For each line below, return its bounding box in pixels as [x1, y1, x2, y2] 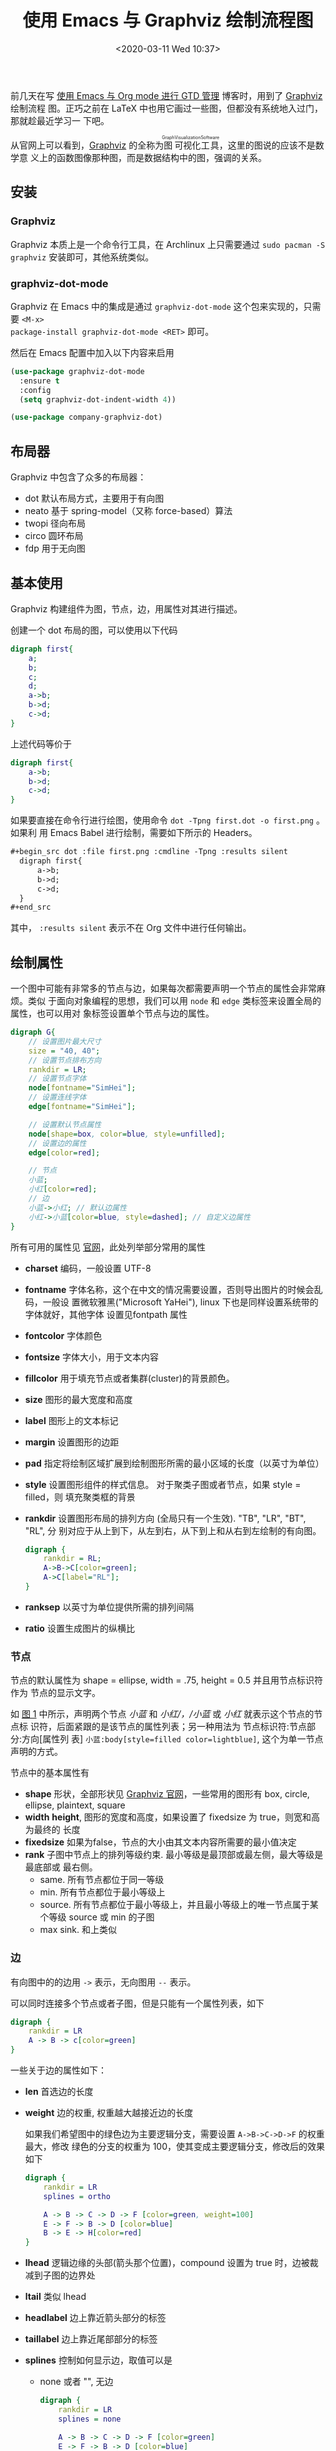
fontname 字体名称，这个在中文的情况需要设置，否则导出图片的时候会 [24, 1283, 315, 1295]
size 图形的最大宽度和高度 [24, 1393, 133, 1405]
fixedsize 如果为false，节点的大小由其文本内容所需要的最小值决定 [24, 1836, 297, 1848]
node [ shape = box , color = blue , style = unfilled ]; [28, 1129, 226, 1139]
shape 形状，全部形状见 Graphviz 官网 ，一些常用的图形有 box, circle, [24, 1788, 310, 1800]
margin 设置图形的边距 [24, 1436, 120, 1448]
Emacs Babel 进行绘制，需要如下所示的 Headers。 [49, 827, 258, 839]
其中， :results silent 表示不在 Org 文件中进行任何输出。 [10, 922, 252, 934]
